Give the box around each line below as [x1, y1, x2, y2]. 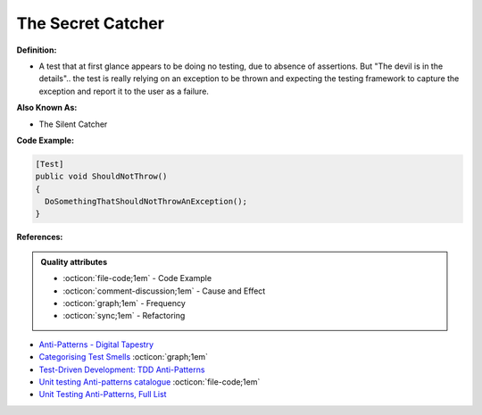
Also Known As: [16, 103, 78, 113]
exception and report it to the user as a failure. [38, 86, 210, 96]
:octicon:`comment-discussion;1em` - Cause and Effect [62, 286, 266, 296]
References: [16, 232, 63, 243]
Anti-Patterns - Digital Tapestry [38, 339, 154, 350]
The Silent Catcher [38, 119, 108, 129]
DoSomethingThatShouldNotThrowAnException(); [45, 196, 247, 207]
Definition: [16, 45, 57, 55]
